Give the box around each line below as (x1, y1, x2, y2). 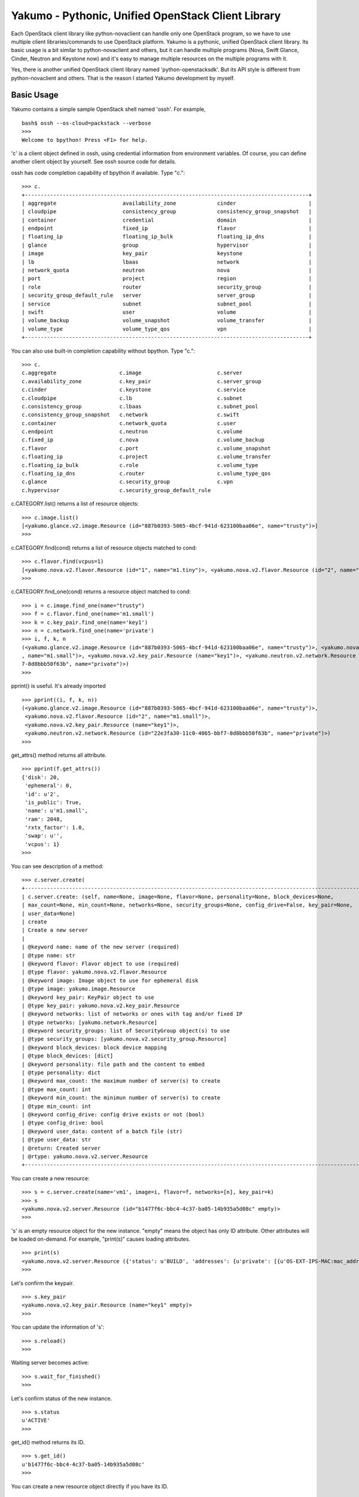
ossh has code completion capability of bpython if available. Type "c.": (11, 169, 185, 176)
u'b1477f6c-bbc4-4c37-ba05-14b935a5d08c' (22, 1461, 145, 1468)
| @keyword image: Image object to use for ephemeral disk (22, 977, 199, 984)
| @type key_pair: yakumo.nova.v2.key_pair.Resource (22, 1002, 180, 1009)
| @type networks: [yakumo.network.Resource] (22, 1019, 158, 1026)
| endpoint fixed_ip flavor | (22, 225, 312, 232)
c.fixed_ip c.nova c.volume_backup (22, 437, 265, 443)
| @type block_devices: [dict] (22, 1053, 114, 1059)
